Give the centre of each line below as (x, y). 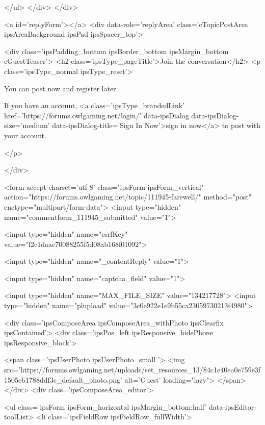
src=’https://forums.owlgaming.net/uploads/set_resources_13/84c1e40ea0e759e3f (132, 370)
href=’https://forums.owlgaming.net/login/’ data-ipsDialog (97, 115)
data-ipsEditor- (232, 406)
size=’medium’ (27, 125)
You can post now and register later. (61, 88)
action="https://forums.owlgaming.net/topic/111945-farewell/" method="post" (128, 197)
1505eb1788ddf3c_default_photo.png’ (63, 379)
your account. (25, 135)
